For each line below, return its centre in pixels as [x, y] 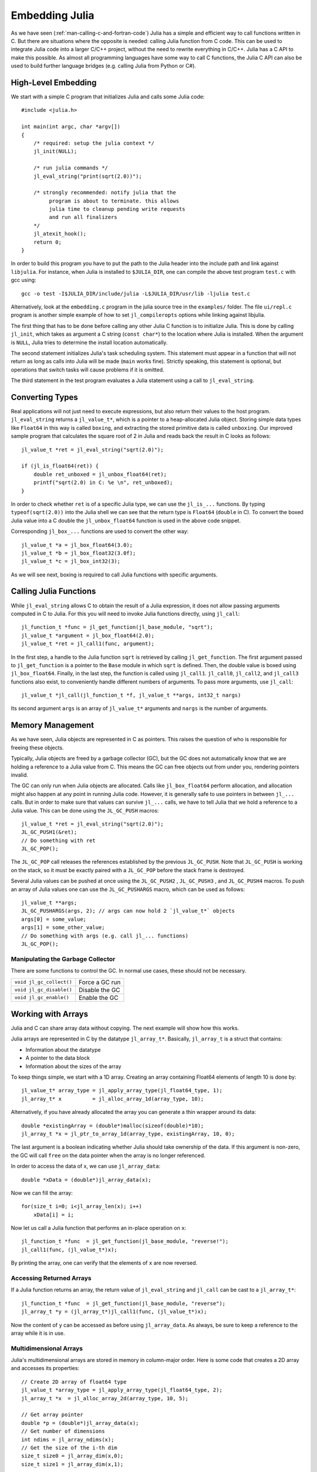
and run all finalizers [83, 217]
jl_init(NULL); [55, 151]
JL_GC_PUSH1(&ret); [49, 832]
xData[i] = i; [54, 1215]
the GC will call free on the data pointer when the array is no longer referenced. [108, 1155]
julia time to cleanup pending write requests [117, 209]
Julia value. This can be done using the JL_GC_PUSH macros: [85, 810]
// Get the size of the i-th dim [69, 1448]
